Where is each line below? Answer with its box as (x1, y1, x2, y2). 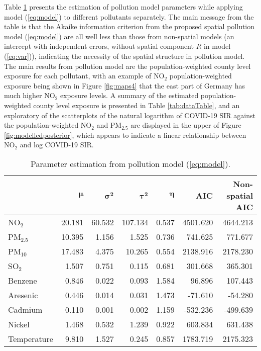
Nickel (8, 318, 30, 330)
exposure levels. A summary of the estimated (60, 90, 199, 101)
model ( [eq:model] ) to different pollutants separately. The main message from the (4, 11, 254, 22)
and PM (96, 120, 122, 130)
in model (203, 41, 231, 51)
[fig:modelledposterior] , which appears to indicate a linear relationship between (4, 129, 246, 140)
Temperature (8, 332, 53, 344)
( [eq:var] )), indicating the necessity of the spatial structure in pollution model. (4, 50, 245, 61)
